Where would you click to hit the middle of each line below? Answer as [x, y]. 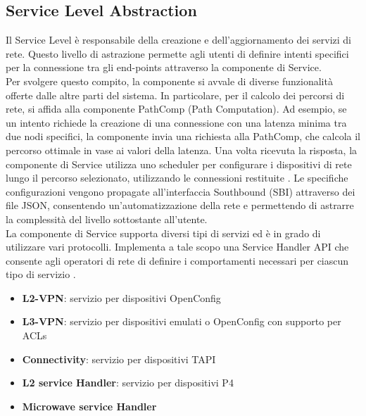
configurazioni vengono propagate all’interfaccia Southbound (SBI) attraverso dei [181, 191]
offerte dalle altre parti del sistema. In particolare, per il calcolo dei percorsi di [175, 95]
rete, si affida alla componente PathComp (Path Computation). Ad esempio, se [176, 109]
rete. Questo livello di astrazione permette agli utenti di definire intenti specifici [177, 53]
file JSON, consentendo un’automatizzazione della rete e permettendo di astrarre [180, 205]
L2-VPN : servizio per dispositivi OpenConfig [121, 297]
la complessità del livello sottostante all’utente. [107, 219]
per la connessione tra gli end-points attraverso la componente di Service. [164, 67]
